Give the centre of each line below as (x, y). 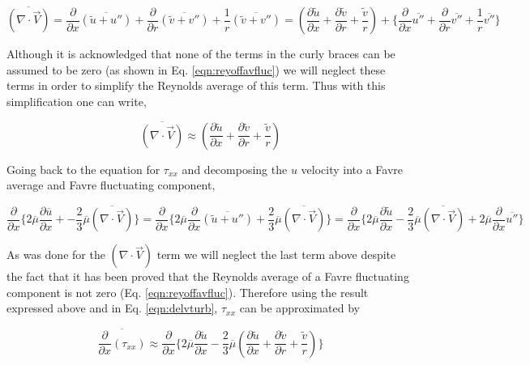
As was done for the (56, 255)
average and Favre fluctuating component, (111, 185)
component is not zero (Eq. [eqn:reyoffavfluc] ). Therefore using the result (188, 292)
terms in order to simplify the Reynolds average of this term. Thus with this (196, 85)
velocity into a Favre (352, 169)
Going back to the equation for (83, 169)
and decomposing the (235, 169)
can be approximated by (299, 308)
